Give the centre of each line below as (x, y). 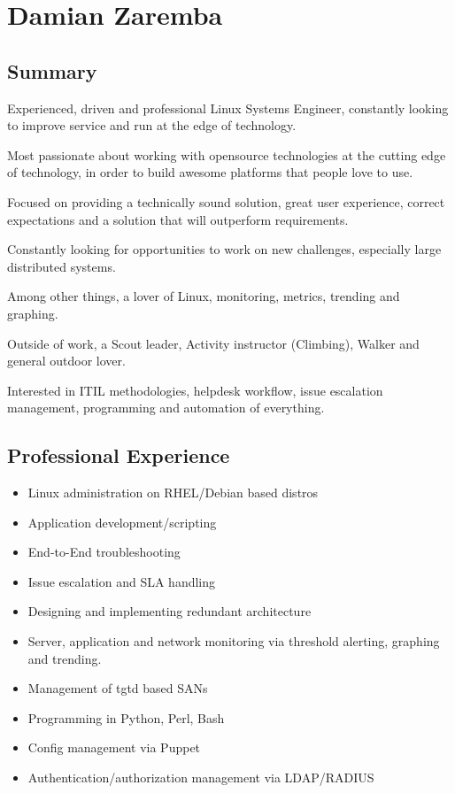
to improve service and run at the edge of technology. (152, 125)
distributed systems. (62, 266)
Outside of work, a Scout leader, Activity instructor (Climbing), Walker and (213, 343)
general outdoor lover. (66, 361)
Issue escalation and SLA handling (122, 581)
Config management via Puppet (114, 747)
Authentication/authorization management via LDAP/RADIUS (201, 778)
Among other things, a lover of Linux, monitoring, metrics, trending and (204, 296)
